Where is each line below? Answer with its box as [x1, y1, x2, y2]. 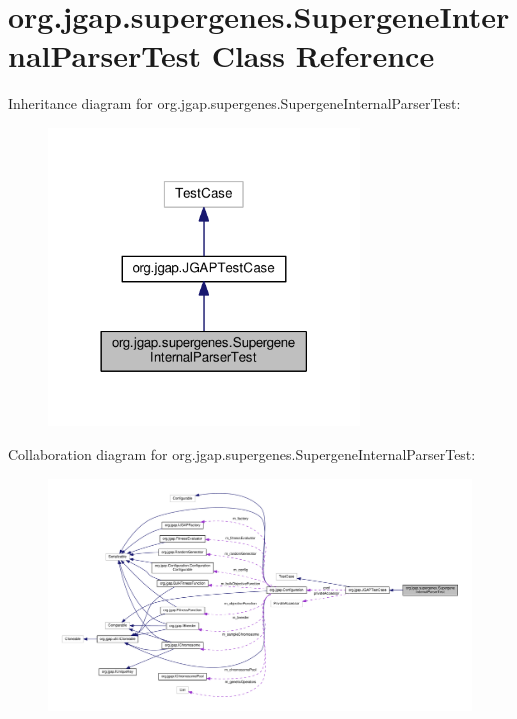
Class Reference [211, 35, 435, 76]
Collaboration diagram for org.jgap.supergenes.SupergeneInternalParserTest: [8, 444, 476, 465]
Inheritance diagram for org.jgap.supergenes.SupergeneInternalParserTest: [8, 93, 461, 114]
